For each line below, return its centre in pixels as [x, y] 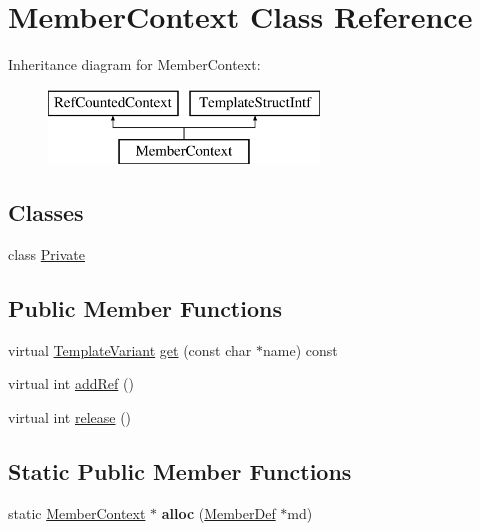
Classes [46, 212]
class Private [46, 254]
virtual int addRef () [71, 383]
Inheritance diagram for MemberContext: [134, 64]
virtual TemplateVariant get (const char [130, 349]
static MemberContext [77, 512]
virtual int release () [70, 417]
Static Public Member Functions [180, 471]
